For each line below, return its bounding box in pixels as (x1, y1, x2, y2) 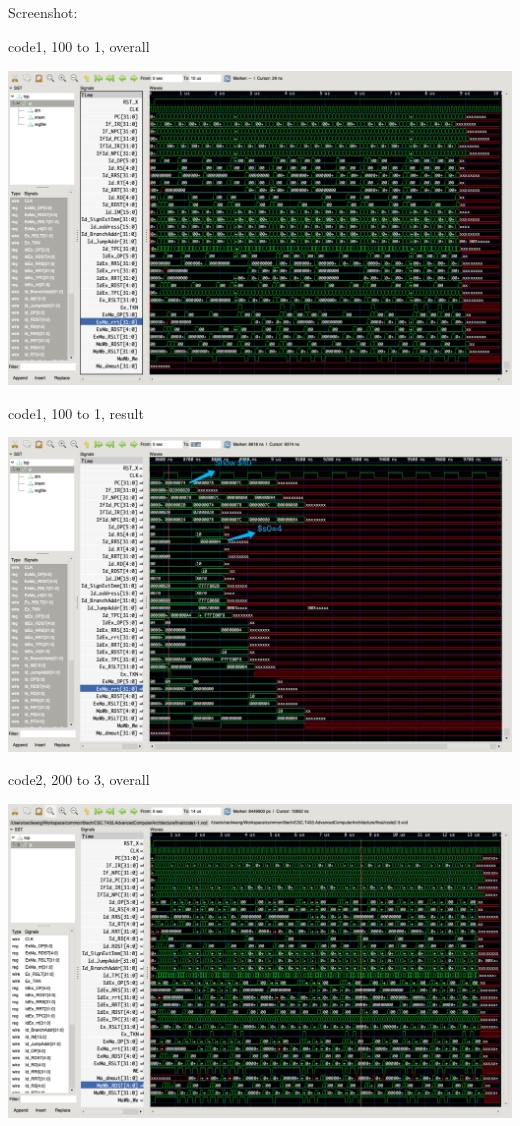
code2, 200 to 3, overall (8, 769, 150, 790)
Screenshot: (8, 2, 78, 23)
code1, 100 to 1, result (8, 402, 144, 423)
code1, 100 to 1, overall (8, 35, 150, 56)
